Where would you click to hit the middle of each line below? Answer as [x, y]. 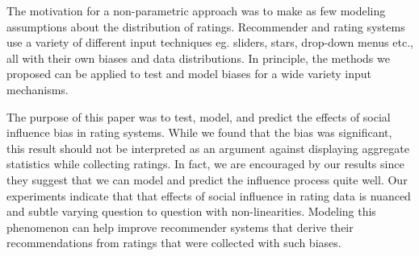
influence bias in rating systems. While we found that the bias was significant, [199, 132]
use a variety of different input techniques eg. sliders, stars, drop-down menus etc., [210, 42]
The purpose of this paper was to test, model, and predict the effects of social [199, 116]
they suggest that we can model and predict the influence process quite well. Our [207, 179]
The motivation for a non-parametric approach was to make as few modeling [196, 10]
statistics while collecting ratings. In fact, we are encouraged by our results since [205, 164]
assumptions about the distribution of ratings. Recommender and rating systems [206, 26]
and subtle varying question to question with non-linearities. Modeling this [191, 211]
